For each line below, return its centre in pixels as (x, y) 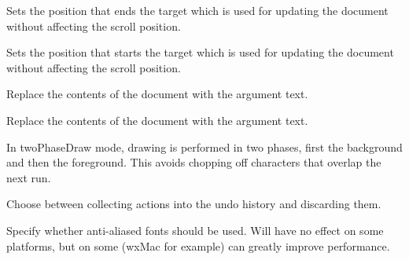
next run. (29, 177)
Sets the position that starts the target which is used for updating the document (200, 52)
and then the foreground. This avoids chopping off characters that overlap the (194, 162)
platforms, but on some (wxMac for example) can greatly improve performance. (198, 245)
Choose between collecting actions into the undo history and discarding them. (194, 204)
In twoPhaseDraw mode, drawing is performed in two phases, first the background (204, 146)
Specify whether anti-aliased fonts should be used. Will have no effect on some (195, 230)
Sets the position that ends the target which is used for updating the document (197, 10)
